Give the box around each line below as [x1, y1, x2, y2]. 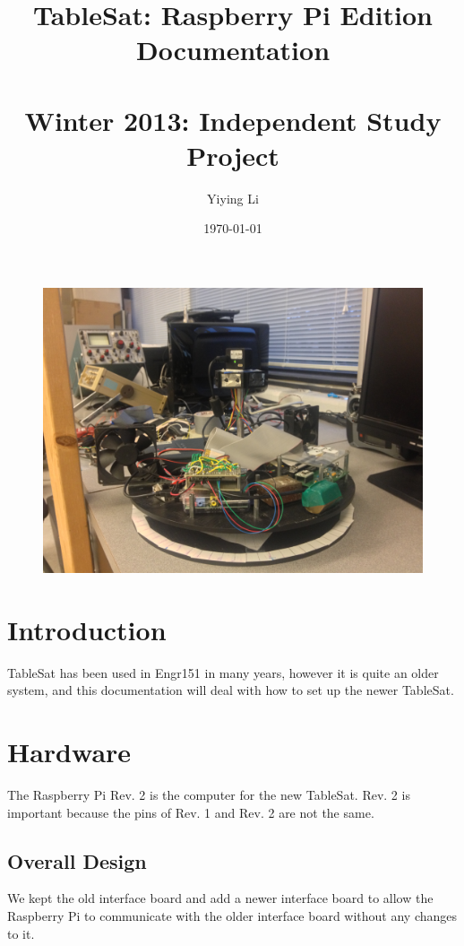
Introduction [7, 611, 167, 647]
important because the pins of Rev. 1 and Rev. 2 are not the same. [7, 803, 374, 821]
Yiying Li [207, 188, 259, 207]
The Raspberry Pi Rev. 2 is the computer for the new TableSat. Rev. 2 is [7, 785, 410, 804]
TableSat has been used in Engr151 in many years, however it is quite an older [7, 663, 439, 681]
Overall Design [7, 846, 147, 874]
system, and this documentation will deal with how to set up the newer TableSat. [7, 681, 454, 699]
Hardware [7, 733, 132, 770]
